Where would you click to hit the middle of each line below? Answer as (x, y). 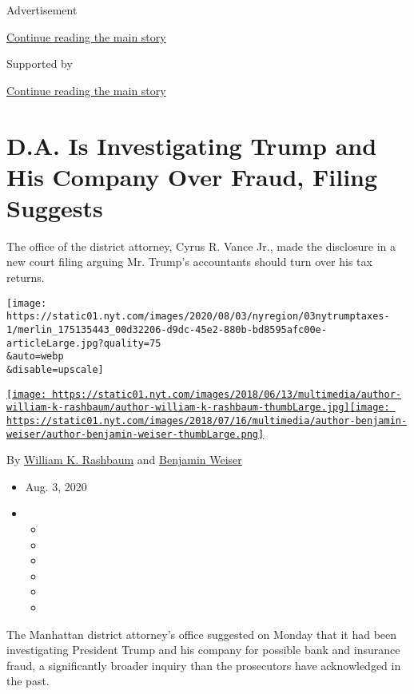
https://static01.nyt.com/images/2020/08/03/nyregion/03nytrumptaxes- (198, 317)
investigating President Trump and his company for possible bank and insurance (203, 650)
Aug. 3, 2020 (56, 486)
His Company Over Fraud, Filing (192, 176)
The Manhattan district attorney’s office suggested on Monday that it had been (202, 634)
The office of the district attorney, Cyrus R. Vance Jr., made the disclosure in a (201, 246)
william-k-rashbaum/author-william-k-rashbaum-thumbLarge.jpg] (178, 408)
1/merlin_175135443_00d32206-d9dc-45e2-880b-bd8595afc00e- (167, 329)
